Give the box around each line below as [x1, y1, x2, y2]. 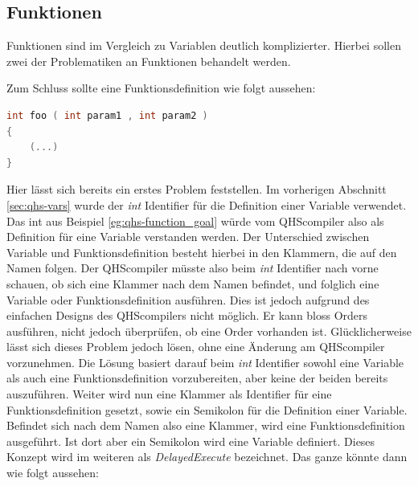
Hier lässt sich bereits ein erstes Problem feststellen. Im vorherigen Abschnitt [6, 181, 387, 198]
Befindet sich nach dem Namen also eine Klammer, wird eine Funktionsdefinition [6, 417, 405, 434]
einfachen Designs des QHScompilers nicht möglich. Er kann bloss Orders [6, 307, 368, 324]
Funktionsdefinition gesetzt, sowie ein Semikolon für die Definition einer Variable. [6, 401, 408, 418]
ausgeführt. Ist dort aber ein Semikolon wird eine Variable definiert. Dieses [6, 432, 375, 449]
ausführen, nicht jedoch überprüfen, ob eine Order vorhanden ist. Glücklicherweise [6, 322, 412, 339]
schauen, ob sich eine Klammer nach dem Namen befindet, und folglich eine [6, 275, 379, 292]
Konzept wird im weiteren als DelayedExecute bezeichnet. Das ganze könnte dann [6, 448, 408, 465]
